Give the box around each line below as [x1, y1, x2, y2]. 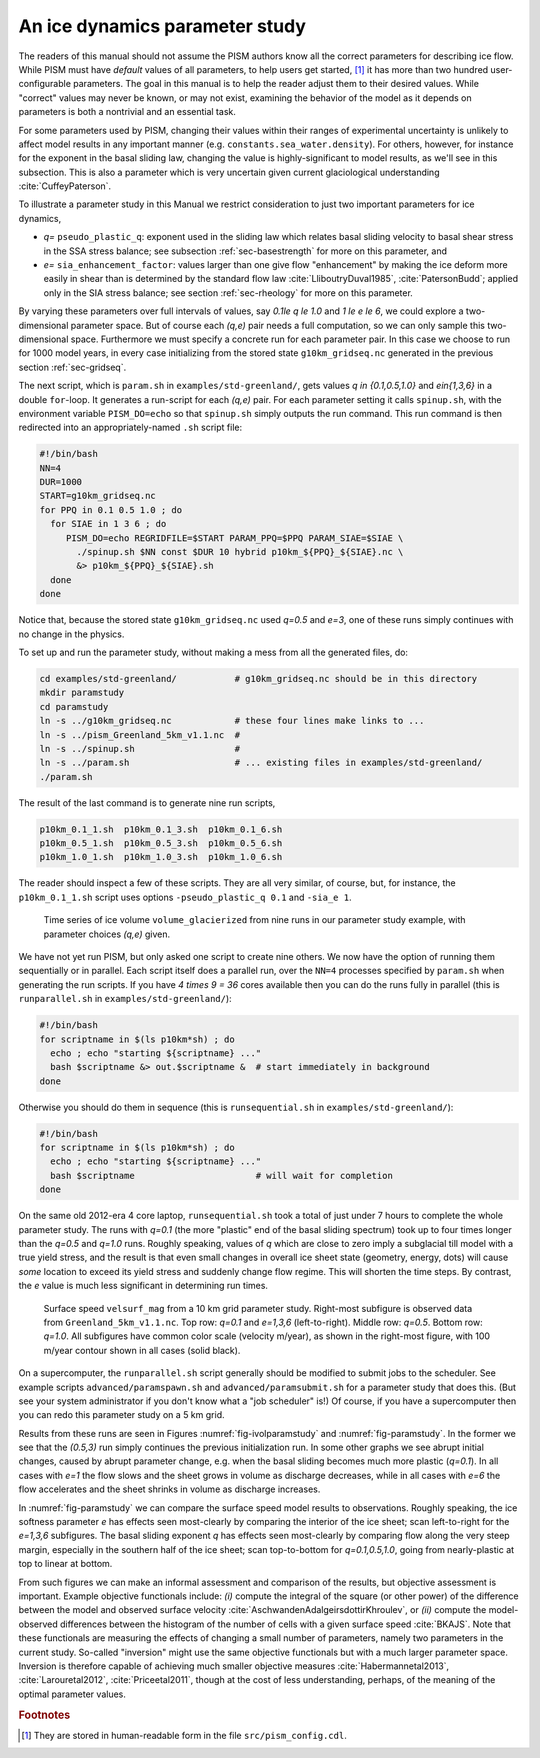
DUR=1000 [39, 476, 83, 488]
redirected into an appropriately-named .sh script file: [18, 421, 243, 434]
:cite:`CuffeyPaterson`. [18, 180, 112, 192]
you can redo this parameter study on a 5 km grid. [18, 1409, 225, 1421]
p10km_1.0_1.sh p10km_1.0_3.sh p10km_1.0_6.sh [39, 851, 283, 863]
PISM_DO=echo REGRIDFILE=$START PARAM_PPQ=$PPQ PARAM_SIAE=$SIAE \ [65, 532, 404, 544]
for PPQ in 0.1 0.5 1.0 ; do [39, 504, 183, 515]
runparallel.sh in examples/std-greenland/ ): [18, 993, 232, 1005]
